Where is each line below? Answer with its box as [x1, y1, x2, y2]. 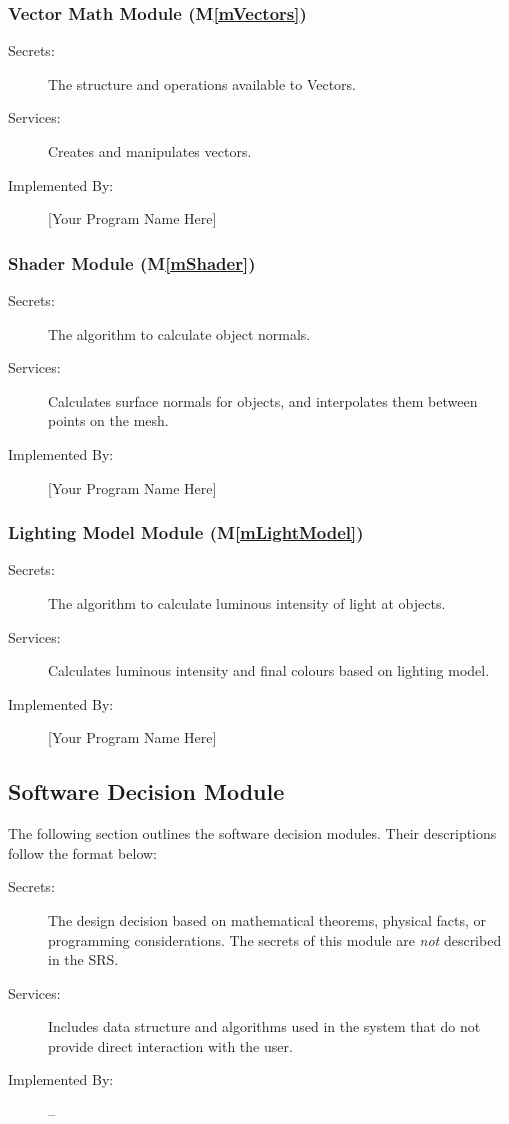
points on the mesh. [48, 410, 169, 431]
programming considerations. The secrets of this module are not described [48, 929, 502, 950]
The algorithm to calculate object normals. [48, 323, 311, 344]
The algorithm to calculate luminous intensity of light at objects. [48, 592, 446, 613]
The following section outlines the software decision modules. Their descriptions [8, 823, 497, 844]
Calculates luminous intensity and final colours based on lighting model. [48, 660, 490, 681]
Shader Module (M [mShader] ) [8, 250, 256, 275]
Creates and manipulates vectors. [48, 141, 252, 161]
